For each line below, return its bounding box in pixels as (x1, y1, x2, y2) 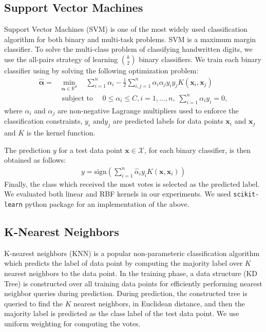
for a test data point (59, 144, 123, 155)
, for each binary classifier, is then (144, 144, 251, 155)
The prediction (4, 144, 51, 155)
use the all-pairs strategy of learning (4, 53, 118, 64)
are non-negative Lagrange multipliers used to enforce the (57, 105, 239, 115)
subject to (62, 94, 93, 102)
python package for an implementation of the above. (25, 199, 189, 209)
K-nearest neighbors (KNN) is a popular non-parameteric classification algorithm (4, 247, 260, 258)
